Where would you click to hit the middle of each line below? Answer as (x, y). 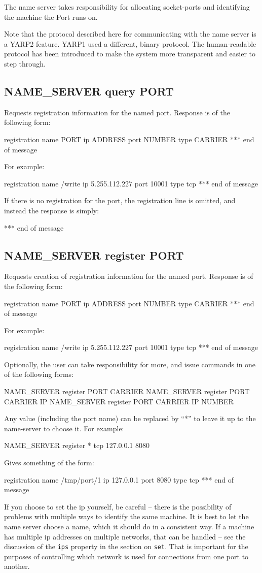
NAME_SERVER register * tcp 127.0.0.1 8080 (77, 445)
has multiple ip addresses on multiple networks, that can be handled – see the (125, 536)
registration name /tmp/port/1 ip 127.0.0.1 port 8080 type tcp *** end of (119, 479)
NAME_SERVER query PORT (89, 91)
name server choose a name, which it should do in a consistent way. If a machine (129, 526)
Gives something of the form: (49, 463)
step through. (25, 63)
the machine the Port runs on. (51, 17)
